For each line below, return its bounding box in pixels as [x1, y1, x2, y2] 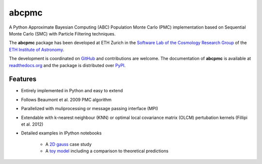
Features [9, 75, 36, 83]
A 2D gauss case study [45, 141, 92, 147]
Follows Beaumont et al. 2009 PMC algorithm [21, 97, 112, 102]
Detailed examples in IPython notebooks [21, 130, 102, 136]
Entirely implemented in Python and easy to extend [21, 88, 123, 94]
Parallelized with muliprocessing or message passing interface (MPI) [21, 106, 159, 112]
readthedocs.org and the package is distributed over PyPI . [9, 62, 126, 68]
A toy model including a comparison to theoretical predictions [45, 148, 169, 154]
